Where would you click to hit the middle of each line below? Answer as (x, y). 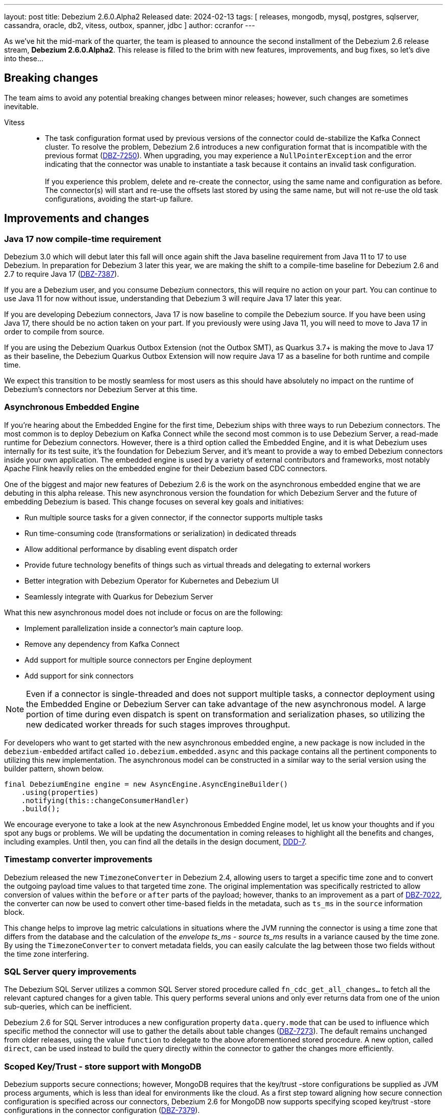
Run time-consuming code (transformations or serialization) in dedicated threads (160, 533)
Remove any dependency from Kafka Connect (102, 644)
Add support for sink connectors (79, 675)
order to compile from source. (54, 332)
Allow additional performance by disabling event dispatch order (131, 549)
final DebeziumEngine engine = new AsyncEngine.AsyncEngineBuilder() (146, 784)
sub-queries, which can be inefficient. (68, 1007)
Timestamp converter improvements (78, 859)
